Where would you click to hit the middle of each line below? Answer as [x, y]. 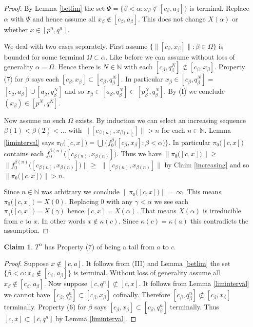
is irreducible [222, 211]
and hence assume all [64, 19]
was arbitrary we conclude [80, 192]
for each [173, 130]
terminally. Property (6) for [45, 307]
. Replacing [82, 201]
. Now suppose [66, 283]
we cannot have [27, 295]
